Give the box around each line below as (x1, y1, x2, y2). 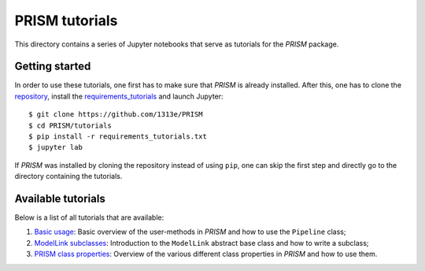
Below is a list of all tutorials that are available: (14, 213, 164, 222)
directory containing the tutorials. (14, 172, 123, 181)
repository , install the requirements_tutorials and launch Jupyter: (14, 91, 224, 101)
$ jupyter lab (28, 143, 83, 152)
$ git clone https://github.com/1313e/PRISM (28, 110, 204, 119)
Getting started (14, 60, 91, 73)
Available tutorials (14, 192, 105, 205)
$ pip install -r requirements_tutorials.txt (28, 132, 208, 141)
